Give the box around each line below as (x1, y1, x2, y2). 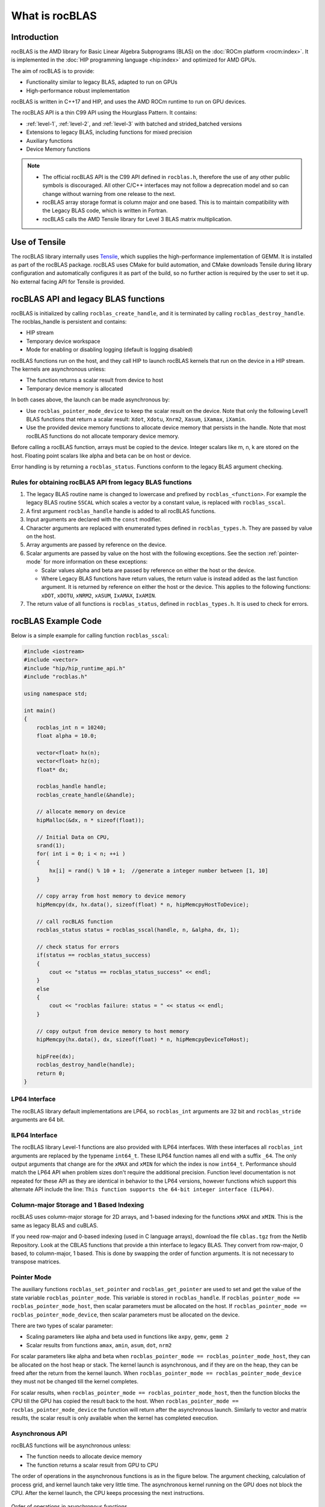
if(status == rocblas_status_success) (36, 952, 151, 958)
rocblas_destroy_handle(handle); (36, 1062, 135, 1068)
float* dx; (36, 766, 69, 773)
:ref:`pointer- (267, 549, 299, 557)
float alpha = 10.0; (36, 732, 97, 739)
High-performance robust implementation (26, 87, 130, 94)
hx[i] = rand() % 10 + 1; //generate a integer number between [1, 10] (49, 867, 268, 874)
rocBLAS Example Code (11, 615, 102, 626)
